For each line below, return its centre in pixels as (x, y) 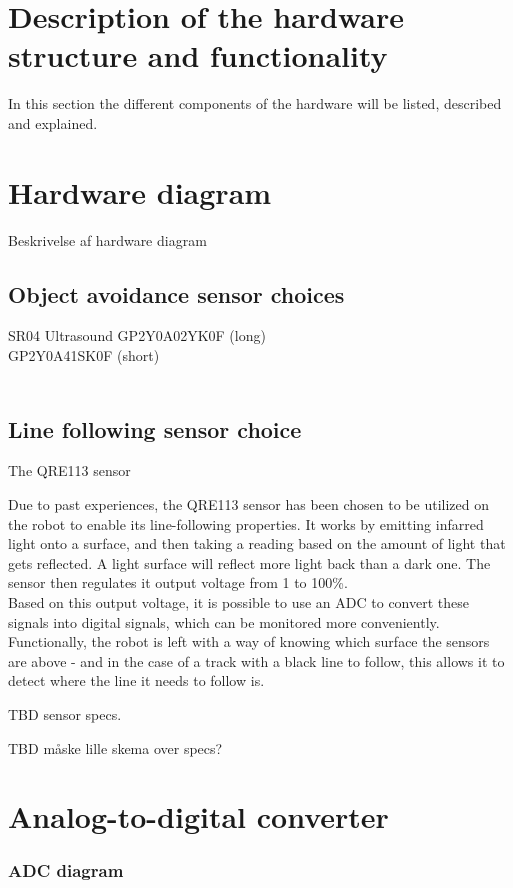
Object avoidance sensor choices (176, 293)
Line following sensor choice (155, 428)
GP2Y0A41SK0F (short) (84, 355)
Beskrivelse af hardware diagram (107, 239)
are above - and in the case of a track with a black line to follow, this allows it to (256, 660)
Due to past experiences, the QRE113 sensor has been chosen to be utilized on (248, 504)
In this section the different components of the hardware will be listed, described (255, 103)
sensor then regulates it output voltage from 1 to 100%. (178, 582)
